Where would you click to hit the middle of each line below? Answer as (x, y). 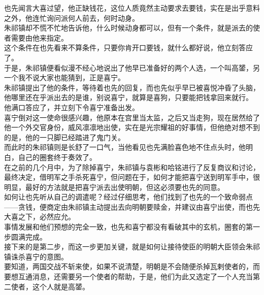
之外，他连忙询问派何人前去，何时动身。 (72, 18)
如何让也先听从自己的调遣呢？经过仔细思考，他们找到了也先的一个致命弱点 (128, 197)
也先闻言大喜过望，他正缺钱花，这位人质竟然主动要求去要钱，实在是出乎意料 (132, 8)
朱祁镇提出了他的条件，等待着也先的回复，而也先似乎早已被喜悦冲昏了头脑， (132, 87)
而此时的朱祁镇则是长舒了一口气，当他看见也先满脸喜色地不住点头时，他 (125, 147)
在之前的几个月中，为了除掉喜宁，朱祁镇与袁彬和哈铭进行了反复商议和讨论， (132, 167)
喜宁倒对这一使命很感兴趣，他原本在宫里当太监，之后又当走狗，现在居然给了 (132, 117)
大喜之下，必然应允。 (40, 217)
